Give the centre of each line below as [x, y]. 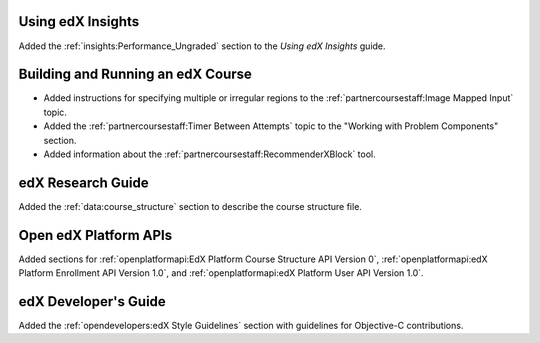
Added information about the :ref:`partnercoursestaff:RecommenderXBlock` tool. [210, 154]
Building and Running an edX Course [135, 74]
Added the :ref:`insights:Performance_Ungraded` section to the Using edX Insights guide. [202, 46]
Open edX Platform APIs [95, 235]
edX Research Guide [83, 182]
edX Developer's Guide [92, 301]
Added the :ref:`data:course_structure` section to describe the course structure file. [190, 206]
